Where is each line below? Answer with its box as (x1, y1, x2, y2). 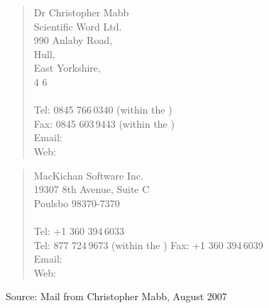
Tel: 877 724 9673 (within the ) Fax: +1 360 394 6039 (33, 237, 263, 252)
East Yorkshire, (33, 60, 101, 75)
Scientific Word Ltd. (33, 18, 122, 33)
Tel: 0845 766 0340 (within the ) (33, 102, 172, 117)
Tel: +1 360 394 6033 (33, 223, 124, 238)
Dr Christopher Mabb (33, 5, 129, 19)
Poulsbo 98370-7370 (33, 195, 120, 210)
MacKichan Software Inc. (33, 167, 143, 182)
